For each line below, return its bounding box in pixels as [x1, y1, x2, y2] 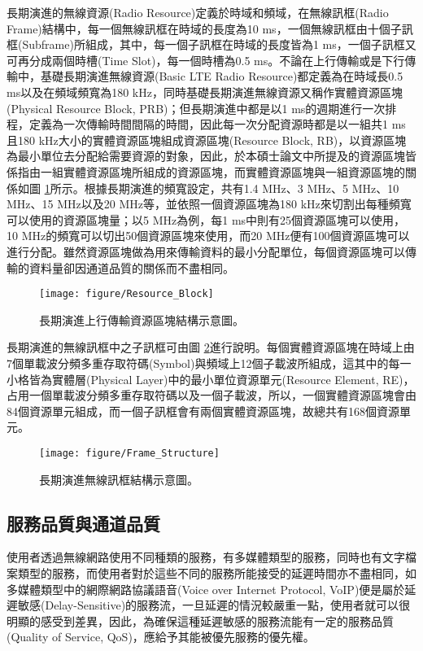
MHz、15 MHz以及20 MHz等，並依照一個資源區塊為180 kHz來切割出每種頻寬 [7, 195, 412, 212]
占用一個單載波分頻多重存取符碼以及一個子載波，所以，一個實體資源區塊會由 [7, 387, 416, 404]
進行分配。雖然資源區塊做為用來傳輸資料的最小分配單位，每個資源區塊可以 [7, 242, 405, 260]
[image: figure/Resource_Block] [39, 288, 214, 300]
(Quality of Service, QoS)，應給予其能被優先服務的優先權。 [7, 628, 315, 645]
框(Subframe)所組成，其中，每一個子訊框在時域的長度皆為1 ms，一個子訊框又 [7, 36, 416, 53]
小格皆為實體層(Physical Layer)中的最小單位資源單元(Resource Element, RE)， [7, 370, 415, 387]
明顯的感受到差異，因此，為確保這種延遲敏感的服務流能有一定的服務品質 [7, 612, 394, 629]
